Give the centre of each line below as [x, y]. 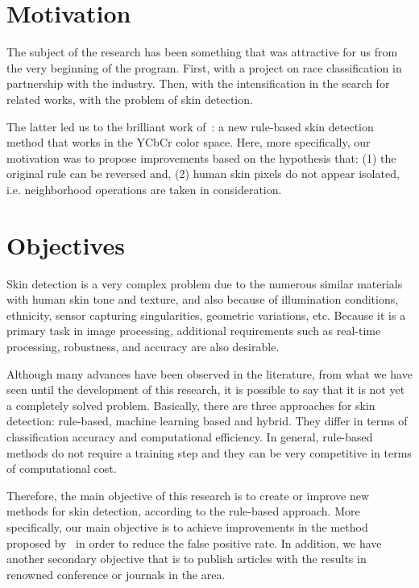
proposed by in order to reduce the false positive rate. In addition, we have [194, 542]
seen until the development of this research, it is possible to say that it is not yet [206, 389]
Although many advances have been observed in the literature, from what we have [209, 373]
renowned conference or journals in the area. [116, 574]
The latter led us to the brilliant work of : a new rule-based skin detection [190, 126]
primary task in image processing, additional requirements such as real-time [194, 331]
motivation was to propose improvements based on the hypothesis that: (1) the [201, 157]
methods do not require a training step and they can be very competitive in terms [209, 452]
